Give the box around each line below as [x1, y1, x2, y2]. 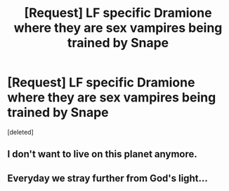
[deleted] [7, 128, 34, 136]
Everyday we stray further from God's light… [7, 172, 209, 184]
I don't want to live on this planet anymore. [7, 148, 198, 160]
